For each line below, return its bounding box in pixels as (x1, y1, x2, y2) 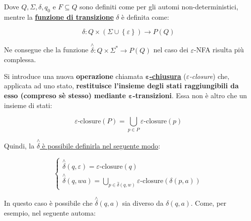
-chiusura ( (149, 71, 186, 81)
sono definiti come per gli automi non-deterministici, (79, 1, 239, 11)
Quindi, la (4, 140, 35, 150)
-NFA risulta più (194, 44, 244, 55)
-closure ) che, (189, 71, 230, 81)
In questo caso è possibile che (4, 198, 93, 208)
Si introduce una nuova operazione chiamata (4, 71, 143, 81)
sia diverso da (122, 198, 164, 208)
